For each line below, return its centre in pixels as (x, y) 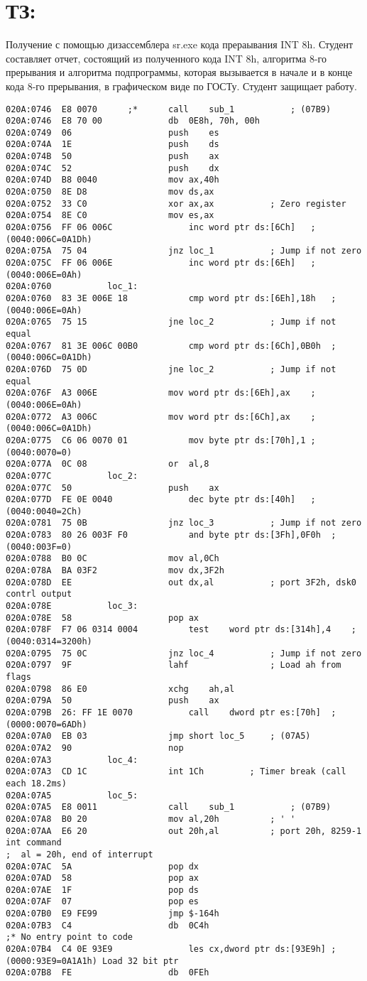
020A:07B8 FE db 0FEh (108, 973)
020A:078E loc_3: (72, 606)
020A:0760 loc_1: (72, 287)
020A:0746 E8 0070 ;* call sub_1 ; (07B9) (169, 109)
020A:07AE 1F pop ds (103, 890)
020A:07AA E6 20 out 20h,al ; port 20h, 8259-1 (184, 831)
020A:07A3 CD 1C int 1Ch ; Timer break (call (176, 772)
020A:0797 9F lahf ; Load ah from (174, 665)
